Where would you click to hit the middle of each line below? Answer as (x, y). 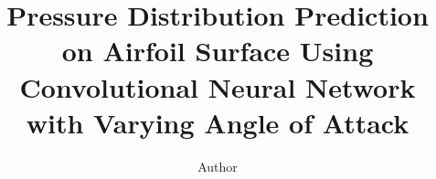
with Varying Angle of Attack (218, 122)
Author (218, 166)
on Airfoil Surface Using (218, 51)
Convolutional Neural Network (218, 86)
